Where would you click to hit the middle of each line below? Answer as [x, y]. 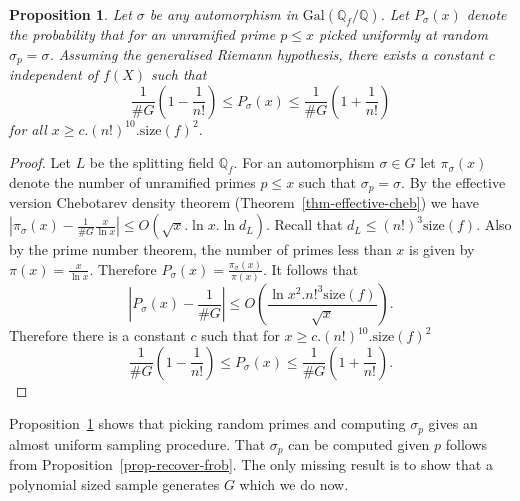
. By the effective [453, 182]
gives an [453, 423]
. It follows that [310, 268]
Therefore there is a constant [97, 335]
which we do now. [294, 483]
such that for [240, 335]
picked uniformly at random [403, 34]
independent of [54, 74]
